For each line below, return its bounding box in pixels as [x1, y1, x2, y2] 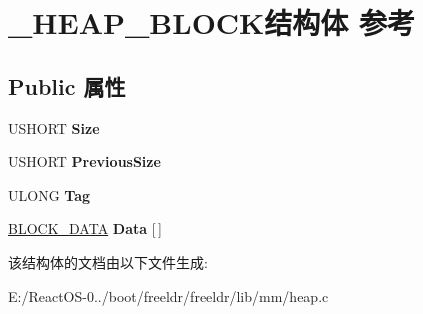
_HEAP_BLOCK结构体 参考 [8, 2, 416, 43]
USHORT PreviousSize [8, 151, 161, 172]
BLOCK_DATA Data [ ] [8, 218, 162, 239]
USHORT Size [8, 117, 100, 138]
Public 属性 [8, 70, 126, 101]
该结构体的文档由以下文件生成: [8, 251, 208, 272]
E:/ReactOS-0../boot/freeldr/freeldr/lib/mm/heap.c [8, 285, 329, 306]
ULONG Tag [8, 184, 91, 205]
